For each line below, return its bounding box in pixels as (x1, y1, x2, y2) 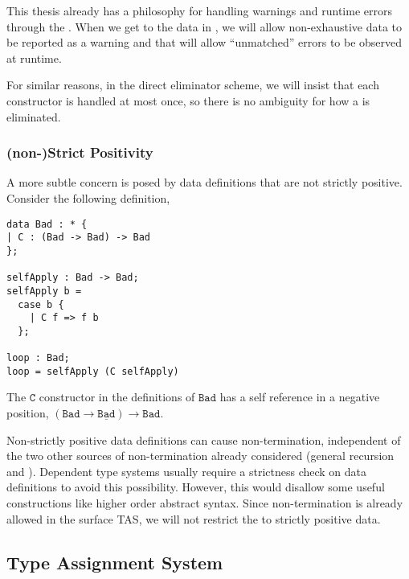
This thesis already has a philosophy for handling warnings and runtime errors (6, 2, 392, 18)
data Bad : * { (6, 218, 88, 230)
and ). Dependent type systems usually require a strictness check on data (6, 462, 367, 479)
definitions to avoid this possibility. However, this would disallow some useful (6, 478, 385, 495)
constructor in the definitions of (39, 388, 195, 405)
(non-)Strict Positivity (6, 142, 153, 162)
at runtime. (6, 49, 62, 66)
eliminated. (6, 108, 61, 125)
